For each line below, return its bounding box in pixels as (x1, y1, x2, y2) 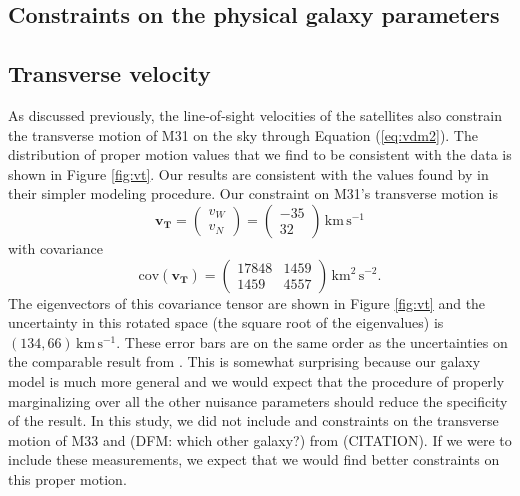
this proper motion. (8, 468, 127, 489)
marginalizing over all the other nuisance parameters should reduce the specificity (8, 390, 508, 411)
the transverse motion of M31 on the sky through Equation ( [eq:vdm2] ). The (8, 124, 478, 145)
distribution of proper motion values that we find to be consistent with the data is (8, 144, 512, 165)
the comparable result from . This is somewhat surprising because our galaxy (8, 351, 481, 372)
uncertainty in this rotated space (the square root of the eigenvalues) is (8, 312, 444, 333)
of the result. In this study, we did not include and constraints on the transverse (8, 410, 499, 431)
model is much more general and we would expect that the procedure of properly (8, 370, 505, 391)
